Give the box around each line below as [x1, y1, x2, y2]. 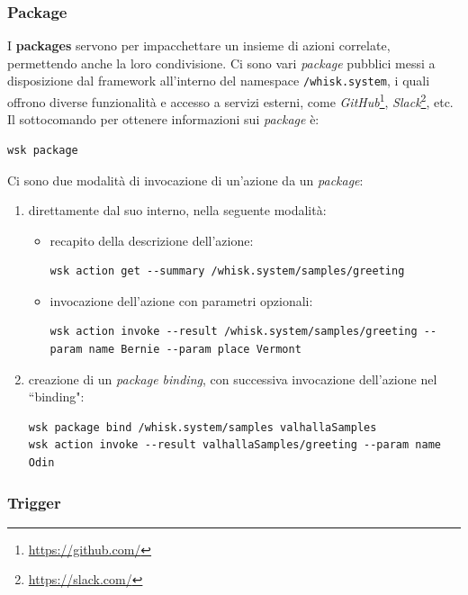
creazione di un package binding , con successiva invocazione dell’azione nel [28, 369, 437, 388]
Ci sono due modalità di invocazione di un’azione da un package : [7, 170, 364, 189]
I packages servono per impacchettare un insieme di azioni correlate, [7, 36, 391, 55]
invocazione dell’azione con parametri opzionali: [49, 291, 313, 310]
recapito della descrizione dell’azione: [49, 230, 254, 249]
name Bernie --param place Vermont [88, 343, 301, 356]
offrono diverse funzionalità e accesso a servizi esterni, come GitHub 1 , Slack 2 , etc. [7, 90, 454, 111]
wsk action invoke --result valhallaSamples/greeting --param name [28, 438, 441, 452]
